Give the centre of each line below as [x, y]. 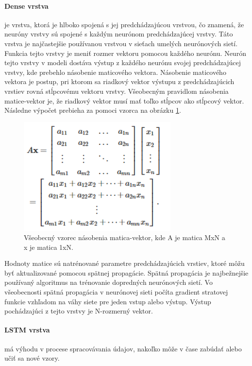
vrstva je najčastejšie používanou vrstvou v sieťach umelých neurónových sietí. [121, 43]
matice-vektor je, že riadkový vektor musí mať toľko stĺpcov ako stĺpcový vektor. [124, 100]
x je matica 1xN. [49, 247]
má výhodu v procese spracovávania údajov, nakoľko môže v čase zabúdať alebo [123, 348]
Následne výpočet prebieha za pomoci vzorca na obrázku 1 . [93, 110]
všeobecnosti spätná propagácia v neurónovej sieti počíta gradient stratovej [116, 292]
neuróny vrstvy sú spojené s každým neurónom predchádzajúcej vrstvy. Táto [119, 34]
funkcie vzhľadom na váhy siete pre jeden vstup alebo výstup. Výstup [108, 301]
